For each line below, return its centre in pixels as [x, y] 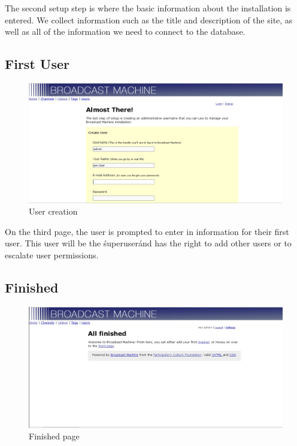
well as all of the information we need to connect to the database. [125, 31]
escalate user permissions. [52, 254]
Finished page [54, 436]
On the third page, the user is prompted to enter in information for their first [147, 231]
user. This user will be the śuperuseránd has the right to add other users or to [148, 243]
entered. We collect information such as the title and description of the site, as [149, 19]
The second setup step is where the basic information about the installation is [148, 8]
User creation [53, 211]
